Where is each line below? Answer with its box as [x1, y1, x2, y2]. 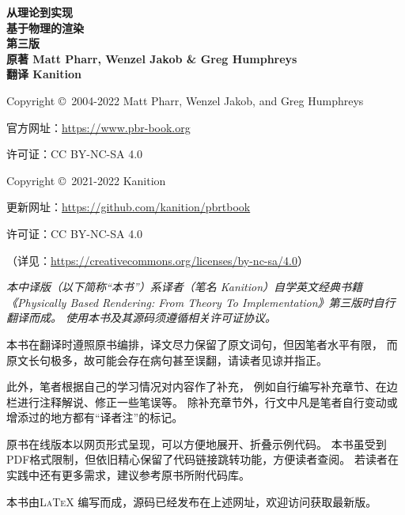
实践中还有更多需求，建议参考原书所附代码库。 [6, 467, 250, 483]
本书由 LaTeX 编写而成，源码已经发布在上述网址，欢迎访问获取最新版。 [6, 493, 377, 509]
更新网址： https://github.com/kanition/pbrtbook [6, 199, 251, 215]
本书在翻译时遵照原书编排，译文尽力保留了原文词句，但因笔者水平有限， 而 [6, 335, 398, 352]
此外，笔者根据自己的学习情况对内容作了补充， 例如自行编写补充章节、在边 [6, 378, 398, 395]
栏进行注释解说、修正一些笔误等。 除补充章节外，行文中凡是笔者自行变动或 [6, 393, 398, 410]
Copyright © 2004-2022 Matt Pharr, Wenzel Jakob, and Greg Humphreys [6, 92, 364, 108]
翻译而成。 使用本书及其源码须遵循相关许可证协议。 [6, 309, 277, 326]
